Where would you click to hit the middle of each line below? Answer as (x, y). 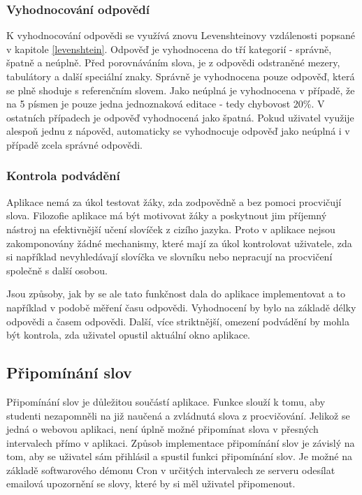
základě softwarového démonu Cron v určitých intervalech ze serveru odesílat (171, 470)
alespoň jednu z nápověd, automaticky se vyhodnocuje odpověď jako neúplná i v (178, 131)
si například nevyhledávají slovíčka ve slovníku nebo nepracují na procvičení (169, 257)
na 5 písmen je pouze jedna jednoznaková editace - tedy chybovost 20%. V (166, 104)
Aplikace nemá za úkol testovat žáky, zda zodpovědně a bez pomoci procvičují (174, 201)
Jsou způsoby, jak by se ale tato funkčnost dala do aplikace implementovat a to (176, 294)
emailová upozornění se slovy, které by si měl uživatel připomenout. (151, 483)
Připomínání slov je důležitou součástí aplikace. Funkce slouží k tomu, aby (166, 401)
